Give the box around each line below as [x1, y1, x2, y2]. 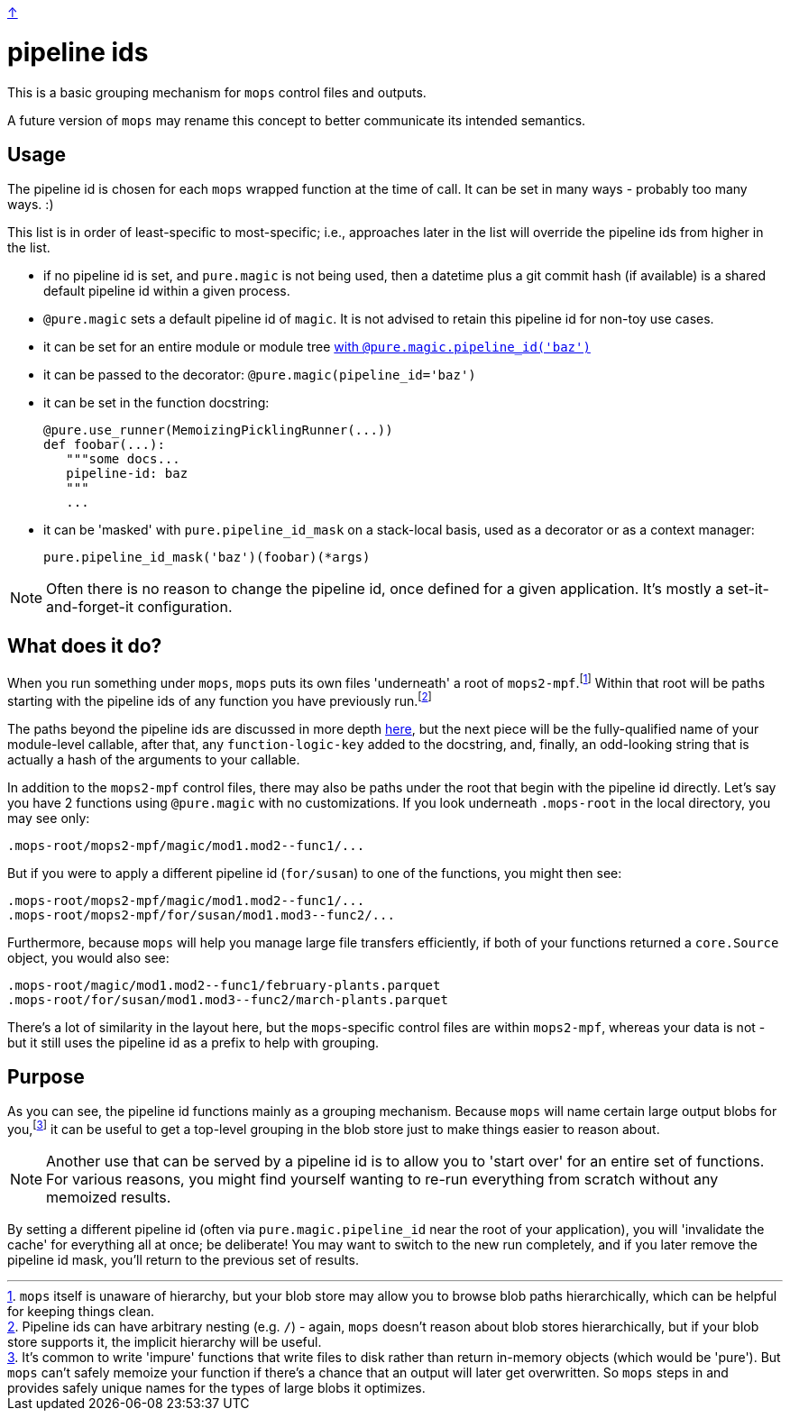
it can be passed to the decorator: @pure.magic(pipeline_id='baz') [43, 367, 476, 383]
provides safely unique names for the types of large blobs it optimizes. [7, 1380, 426, 1395]
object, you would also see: [7, 949, 170, 965]
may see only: [7, 810, 90, 826]
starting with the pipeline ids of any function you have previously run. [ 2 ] [7, 690, 432, 709]
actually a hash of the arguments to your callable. [7, 751, 300, 767]
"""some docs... [66, 452, 180, 467]
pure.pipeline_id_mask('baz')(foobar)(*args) [43, 550, 371, 565]
